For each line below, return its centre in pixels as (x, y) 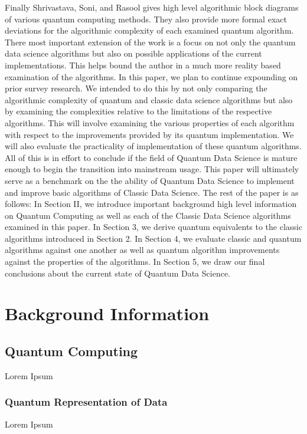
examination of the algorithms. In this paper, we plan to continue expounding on (151, 76)
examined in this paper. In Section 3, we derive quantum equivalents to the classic (153, 227)
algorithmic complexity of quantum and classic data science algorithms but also (149, 99)
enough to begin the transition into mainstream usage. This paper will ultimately (152, 169)
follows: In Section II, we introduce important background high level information (151, 204)
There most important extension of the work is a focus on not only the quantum (150, 42)
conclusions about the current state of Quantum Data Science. (118, 273)
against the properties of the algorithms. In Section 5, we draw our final (135, 262)
